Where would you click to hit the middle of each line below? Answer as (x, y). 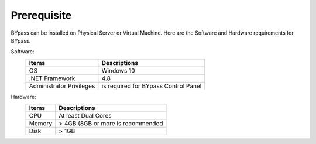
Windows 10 (118, 70)
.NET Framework (52, 78)
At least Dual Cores (85, 116)
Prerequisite (41, 15)
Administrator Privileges (62, 86)
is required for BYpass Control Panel (152, 86)
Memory (41, 124)
